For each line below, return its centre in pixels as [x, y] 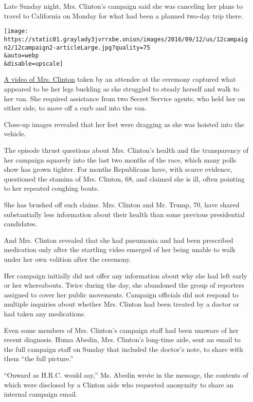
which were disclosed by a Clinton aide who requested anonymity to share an [119, 384]
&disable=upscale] [34, 64]
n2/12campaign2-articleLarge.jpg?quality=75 [77, 47]
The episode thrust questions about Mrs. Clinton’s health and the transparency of [126, 150]
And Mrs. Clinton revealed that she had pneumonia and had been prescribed [119, 240]
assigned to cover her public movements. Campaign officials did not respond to [121, 294]
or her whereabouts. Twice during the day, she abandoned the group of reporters [124, 285]
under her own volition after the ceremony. [68, 259]
